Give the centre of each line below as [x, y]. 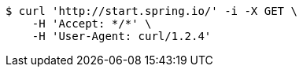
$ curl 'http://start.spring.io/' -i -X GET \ [151, 11]
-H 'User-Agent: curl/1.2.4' [122, 36]
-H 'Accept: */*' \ [92, 24]
